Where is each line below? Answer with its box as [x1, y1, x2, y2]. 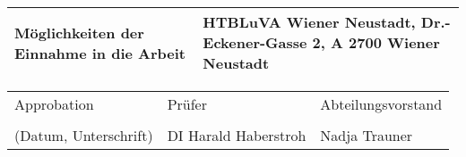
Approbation [14, 94, 94, 114]
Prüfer [167, 94, 207, 114]
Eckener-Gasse [203, 32, 307, 53]
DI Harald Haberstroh [167, 125, 306, 145]
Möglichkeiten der [14, 21, 144, 43]
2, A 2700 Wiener [312, 32, 440, 53]
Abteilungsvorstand [320, 94, 443, 114]
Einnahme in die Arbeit [14, 42, 186, 63]
